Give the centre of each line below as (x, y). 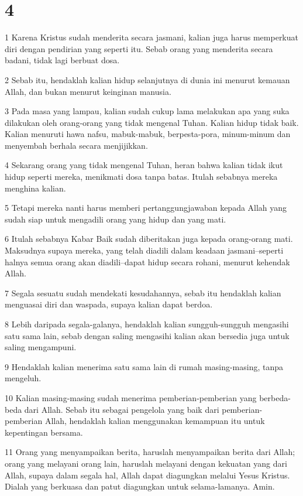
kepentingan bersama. (44, 432)
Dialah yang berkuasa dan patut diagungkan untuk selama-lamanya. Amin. (140, 486)
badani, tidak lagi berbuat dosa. (62, 60)
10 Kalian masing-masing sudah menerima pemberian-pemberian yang (131, 397)
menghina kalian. (35, 188)
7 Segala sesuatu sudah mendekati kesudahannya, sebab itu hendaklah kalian (143, 293)
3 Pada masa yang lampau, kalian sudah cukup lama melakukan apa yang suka (147, 111)
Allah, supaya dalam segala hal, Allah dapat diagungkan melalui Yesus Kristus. (147, 475)
